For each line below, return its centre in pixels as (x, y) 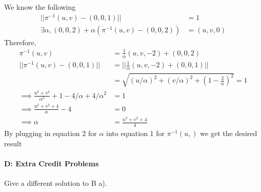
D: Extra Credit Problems (52, 163)
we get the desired (229, 133)
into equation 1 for (136, 133)
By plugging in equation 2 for (51, 133)
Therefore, (20, 42)
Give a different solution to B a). (56, 183)
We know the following (40, 7)
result (13, 143)
